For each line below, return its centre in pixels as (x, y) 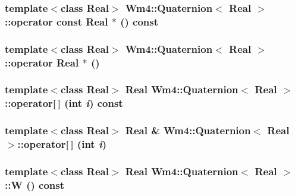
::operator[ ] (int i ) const (64, 103)
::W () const (35, 184)
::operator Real (42, 62)
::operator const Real (57, 21)
